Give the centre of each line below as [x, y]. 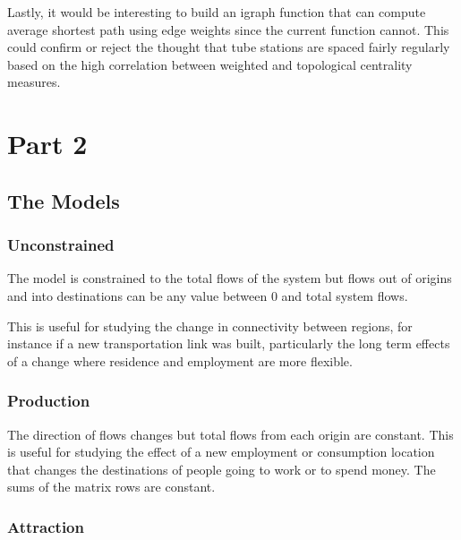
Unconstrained [61, 245]
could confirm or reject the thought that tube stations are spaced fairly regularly [229, 47]
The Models [64, 200]
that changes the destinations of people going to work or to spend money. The [222, 469]
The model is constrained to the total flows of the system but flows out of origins [230, 278]
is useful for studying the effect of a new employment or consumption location [221, 452]
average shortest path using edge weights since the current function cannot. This [228, 29]
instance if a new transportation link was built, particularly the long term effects [229, 343]
